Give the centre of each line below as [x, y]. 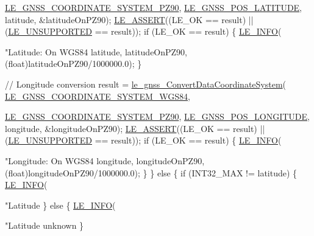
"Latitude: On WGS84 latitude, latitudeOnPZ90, [96, 51]
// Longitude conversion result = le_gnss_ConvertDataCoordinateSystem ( [146, 84]
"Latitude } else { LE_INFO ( [60, 205]
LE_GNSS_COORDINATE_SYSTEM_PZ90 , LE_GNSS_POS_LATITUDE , [154, 7]
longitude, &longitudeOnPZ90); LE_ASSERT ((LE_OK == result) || [135, 128]
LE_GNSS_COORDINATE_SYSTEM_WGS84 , [98, 96]
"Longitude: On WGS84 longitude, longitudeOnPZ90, [105, 160]
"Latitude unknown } [45, 225]
